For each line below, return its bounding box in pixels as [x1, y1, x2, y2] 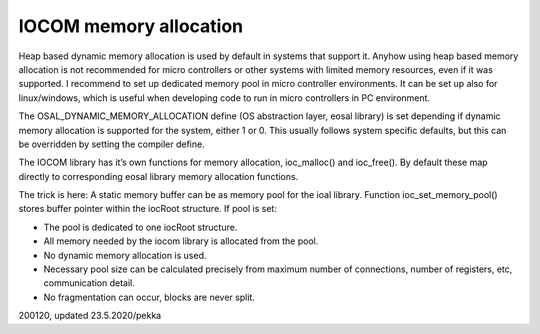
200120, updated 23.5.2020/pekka [18, 310, 162, 322]
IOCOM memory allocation [18, 15, 244, 37]
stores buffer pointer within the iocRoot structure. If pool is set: [18, 203, 277, 215]
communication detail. [43, 277, 135, 289]
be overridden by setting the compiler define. [18, 138, 205, 150]
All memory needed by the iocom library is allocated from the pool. [43, 235, 319, 247]
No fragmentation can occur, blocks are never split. [43, 291, 255, 303]
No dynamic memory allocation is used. [43, 249, 207, 261]
